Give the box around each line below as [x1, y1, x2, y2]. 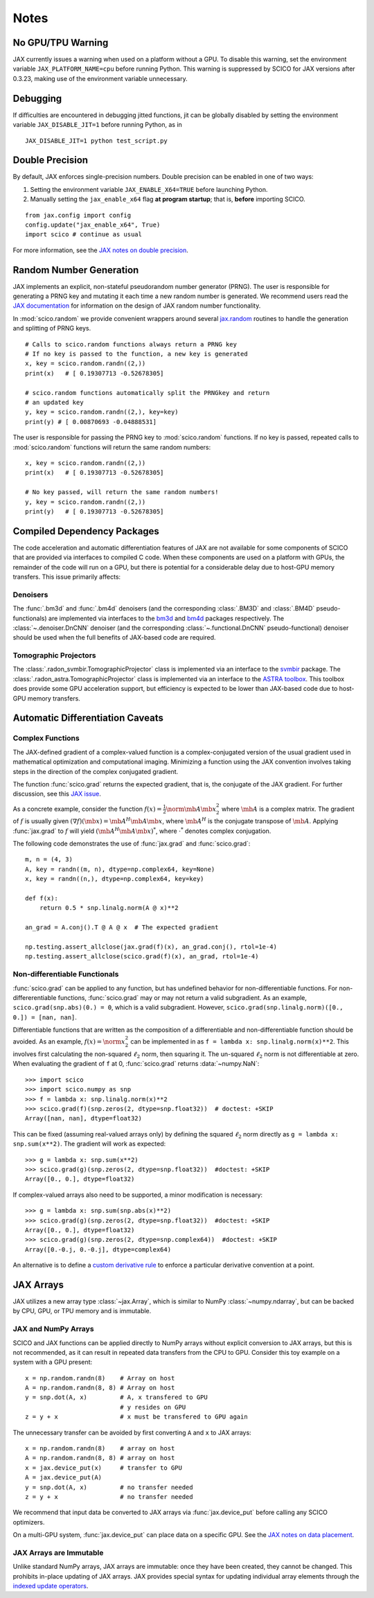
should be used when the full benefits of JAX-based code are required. [12, 633, 216, 642]
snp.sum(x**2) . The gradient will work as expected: [12, 1140, 166, 1148]
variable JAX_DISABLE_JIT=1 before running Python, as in [12, 121, 183, 129]
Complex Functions [12, 733, 80, 743]
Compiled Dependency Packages [12, 525, 159, 537]
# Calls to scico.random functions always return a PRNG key [25, 340, 237, 348]
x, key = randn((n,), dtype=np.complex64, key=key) [25, 875, 204, 883]
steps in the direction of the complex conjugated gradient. [12, 767, 179, 775]
